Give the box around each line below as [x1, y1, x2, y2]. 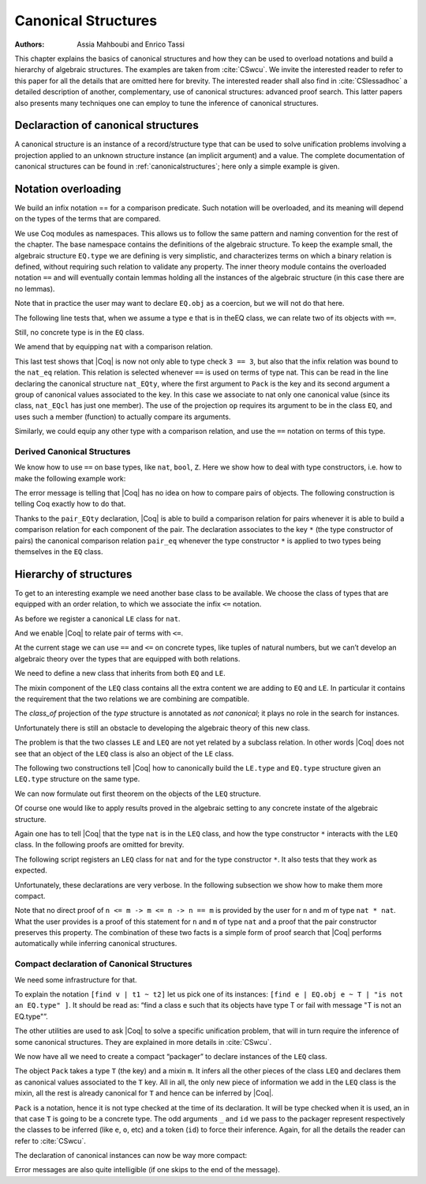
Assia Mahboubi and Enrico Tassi [77, 40, 185, 49]
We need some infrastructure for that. [14, 975, 137, 984]
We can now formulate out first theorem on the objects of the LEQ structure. [14, 789, 262, 798]
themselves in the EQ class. [14, 547, 103, 556]
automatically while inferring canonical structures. [14, 939, 177, 948]
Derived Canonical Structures [14, 446, 131, 457]
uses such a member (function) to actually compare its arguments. [14, 412, 231, 421]
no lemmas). [14, 284, 55, 293]
